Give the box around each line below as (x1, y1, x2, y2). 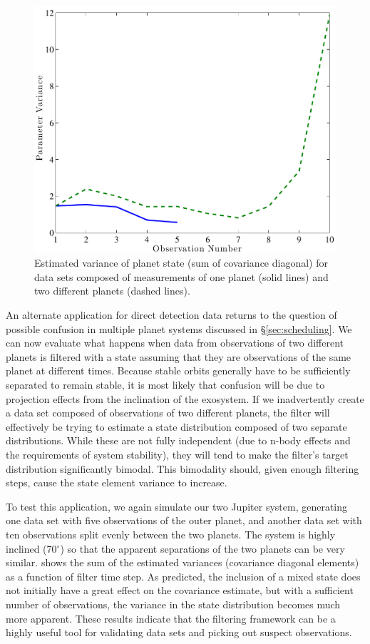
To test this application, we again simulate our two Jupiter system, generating (6, 499, 348, 513)
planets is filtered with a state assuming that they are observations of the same (6, 349, 351, 364)
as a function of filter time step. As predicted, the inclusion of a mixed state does (6, 568, 361, 583)
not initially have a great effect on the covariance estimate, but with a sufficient (6, 583, 354, 598)
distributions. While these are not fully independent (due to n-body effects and (6, 433, 351, 448)
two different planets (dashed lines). (34, 283, 190, 298)
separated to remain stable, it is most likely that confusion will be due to (6, 377, 325, 392)
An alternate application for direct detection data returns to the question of (6, 307, 337, 322)
